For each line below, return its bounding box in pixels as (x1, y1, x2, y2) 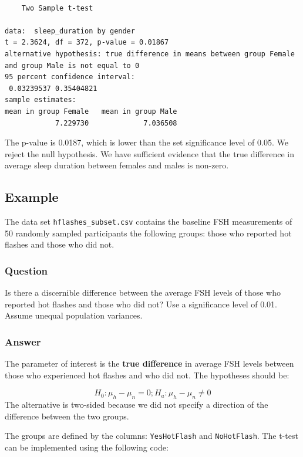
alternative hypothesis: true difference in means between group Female (5, 49, 295, 58)
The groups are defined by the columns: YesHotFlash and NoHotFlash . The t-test (5, 429, 298, 442)
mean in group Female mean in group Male (5, 107, 177, 116)
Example (5, 188, 59, 206)
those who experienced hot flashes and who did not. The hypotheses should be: (5, 368, 289, 381)
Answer (5, 334, 41, 348)
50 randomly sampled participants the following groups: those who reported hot (5, 226, 292, 239)
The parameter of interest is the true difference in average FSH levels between (5, 357, 294, 370)
